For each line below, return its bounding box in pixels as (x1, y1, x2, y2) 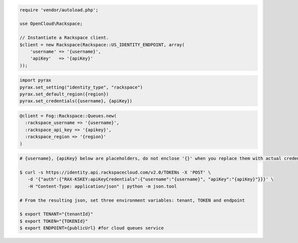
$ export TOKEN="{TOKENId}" (19, 218, 88, 224)
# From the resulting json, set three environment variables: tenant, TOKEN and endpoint (19, 197, 245, 203)
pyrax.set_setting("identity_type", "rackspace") (19, 84, 143, 90)
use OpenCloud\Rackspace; (19, 21, 83, 27)
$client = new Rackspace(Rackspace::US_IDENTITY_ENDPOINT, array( (19, 42, 185, 47)
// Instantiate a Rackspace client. (19, 35, 109, 41)
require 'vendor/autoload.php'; (19, 7, 99, 12)
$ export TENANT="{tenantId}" (19, 211, 93, 217)
